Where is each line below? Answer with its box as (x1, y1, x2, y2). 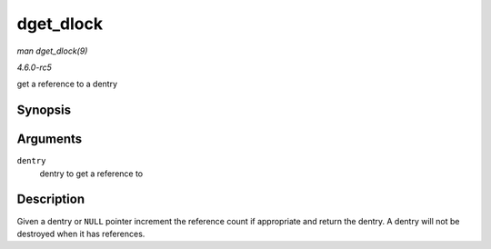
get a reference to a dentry (16, 78, 118, 90)
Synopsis (16, 103, 72, 118)
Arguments (16, 132, 83, 147)
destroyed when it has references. (16, 228, 145, 239)
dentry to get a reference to (39, 168, 144, 179)
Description (16, 192, 85, 207)
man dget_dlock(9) (16, 45, 88, 56)
